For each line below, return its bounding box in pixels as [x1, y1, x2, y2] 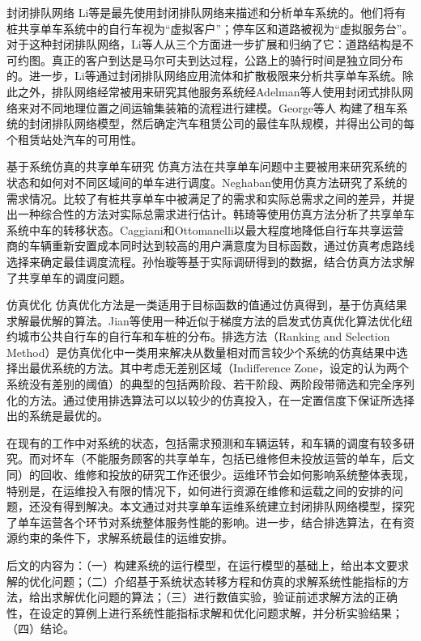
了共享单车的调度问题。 [6, 269, 131, 286]
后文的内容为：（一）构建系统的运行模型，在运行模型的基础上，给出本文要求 [6, 557, 409, 573]
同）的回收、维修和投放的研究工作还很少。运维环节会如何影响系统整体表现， [6, 466, 415, 483]
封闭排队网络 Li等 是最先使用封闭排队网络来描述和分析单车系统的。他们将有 [6, 4, 406, 20]
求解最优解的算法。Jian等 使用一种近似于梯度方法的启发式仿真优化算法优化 [6, 312, 402, 329]
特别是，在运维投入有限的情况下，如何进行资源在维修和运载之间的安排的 [6, 482, 392, 499]
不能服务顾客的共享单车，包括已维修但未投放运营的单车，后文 [85, 450, 415, 467]
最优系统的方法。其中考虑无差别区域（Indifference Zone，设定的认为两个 [28, 359, 410, 376]
